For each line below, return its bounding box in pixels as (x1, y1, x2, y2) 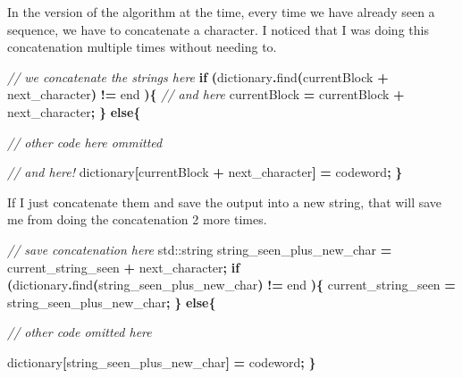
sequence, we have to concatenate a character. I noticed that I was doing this (7, 20, 429, 38)
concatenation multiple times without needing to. (7, 38, 277, 56)
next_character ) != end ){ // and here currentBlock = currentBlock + (7, 85, 405, 104)
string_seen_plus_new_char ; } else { (7, 292, 216, 311)
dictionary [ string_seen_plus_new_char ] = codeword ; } (7, 352, 316, 371)
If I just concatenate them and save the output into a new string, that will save (7, 192, 442, 211)
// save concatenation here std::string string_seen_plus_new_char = (7, 239, 392, 258)
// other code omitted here (7, 323, 152, 341)
